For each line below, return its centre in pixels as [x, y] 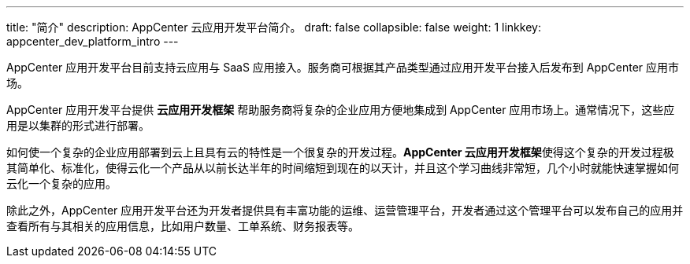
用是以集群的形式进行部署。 [78, 125]
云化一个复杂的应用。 [61, 183]
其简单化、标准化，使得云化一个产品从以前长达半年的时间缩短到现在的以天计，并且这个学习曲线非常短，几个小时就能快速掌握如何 [343, 168]
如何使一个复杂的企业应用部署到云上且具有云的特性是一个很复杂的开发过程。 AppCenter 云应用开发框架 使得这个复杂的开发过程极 [340, 152]
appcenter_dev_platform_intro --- [93, 41]
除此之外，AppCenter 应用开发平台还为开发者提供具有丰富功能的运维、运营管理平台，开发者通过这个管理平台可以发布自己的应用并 [345, 210]
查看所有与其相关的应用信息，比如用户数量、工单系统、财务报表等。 [183, 226]
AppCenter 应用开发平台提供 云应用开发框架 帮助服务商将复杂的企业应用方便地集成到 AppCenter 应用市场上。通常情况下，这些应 [341, 110]
